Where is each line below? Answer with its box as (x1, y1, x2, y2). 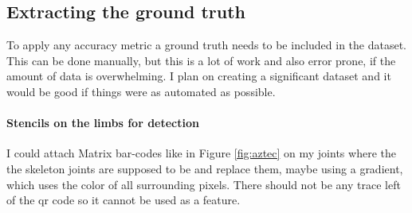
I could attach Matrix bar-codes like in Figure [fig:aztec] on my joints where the (6, 145, 396, 161)
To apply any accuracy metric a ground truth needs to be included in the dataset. (6, 37, 406, 53)
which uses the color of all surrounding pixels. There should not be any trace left (6, 176, 401, 192)
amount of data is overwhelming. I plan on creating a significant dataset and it (6, 68, 391, 84)
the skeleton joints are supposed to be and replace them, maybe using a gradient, (6, 160, 403, 176)
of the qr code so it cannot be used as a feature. (6, 192, 241, 208)
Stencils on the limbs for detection (6, 114, 199, 131)
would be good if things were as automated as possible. (6, 83, 276, 99)
